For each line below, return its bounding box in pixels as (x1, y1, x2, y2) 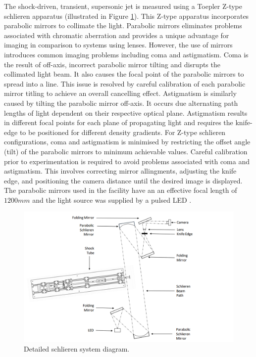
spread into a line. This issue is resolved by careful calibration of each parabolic (4, 78, 246, 89)
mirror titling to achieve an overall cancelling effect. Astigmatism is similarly (4, 88, 237, 98)
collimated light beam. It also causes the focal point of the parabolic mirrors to (4, 69, 244, 79)
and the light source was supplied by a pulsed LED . (32, 194, 192, 205)
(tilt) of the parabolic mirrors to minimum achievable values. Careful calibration (4, 146, 248, 156)
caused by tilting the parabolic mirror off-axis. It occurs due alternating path (4, 97, 238, 108)
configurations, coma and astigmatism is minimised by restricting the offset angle (4, 136, 251, 147)
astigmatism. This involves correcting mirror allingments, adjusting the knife (4, 166, 237, 176)
